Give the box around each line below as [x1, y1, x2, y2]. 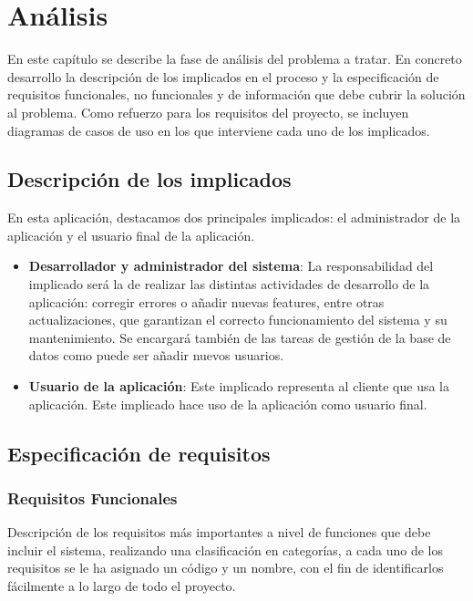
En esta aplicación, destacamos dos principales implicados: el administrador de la [7, 208, 461, 227]
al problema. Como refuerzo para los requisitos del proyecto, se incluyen [7, 102, 409, 121]
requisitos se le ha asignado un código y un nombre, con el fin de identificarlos [7, 558, 444, 577]
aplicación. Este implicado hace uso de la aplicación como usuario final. [28, 394, 427, 413]
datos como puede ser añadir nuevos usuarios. [28, 346, 284, 365]
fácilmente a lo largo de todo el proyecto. [7, 576, 236, 596]
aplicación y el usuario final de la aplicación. [7, 225, 255, 244]
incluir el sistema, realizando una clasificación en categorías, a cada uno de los [7, 540, 444, 559]
